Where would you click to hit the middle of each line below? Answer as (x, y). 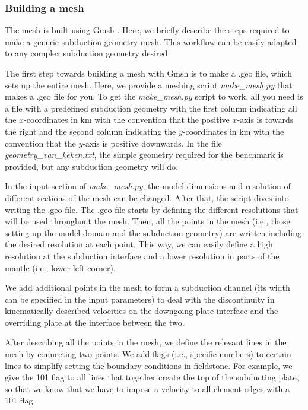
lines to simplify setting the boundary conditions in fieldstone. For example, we (149, 365)
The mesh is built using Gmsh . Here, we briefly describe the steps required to (147, 30)
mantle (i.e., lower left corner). (60, 267)
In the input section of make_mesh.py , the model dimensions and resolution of (148, 186)
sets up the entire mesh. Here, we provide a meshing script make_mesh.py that (149, 85)
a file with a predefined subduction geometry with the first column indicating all (151, 108)
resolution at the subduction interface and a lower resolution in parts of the (142, 255)
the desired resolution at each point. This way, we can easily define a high (139, 244)
